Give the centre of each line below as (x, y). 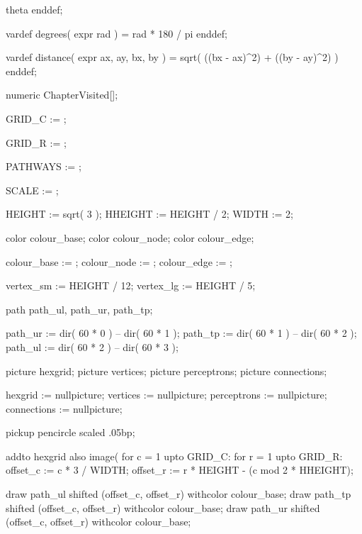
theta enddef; (34, 9)
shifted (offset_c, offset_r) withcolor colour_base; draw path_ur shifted (163, 507)
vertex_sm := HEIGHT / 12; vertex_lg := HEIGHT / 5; (131, 285)
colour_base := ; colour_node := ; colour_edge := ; (119, 261)
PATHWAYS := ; (44, 166)
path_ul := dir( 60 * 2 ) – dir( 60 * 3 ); (92, 346)
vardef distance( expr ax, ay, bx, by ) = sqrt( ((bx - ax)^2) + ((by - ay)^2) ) (172, 57)
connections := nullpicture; (64, 408)
